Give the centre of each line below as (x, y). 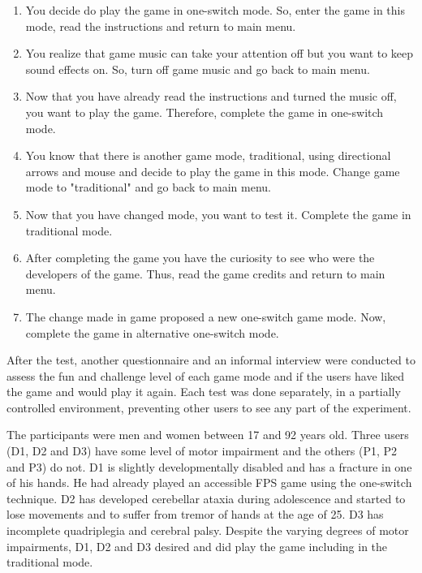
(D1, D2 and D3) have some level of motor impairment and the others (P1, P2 (202, 451)
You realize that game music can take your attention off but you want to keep (220, 53)
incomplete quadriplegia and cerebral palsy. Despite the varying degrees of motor (208, 530)
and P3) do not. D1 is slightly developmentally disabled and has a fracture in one (209, 466)
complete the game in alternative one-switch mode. (152, 332)
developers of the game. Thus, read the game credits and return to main (205, 273)
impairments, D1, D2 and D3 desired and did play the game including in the (197, 546)
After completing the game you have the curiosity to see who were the (200, 258)
